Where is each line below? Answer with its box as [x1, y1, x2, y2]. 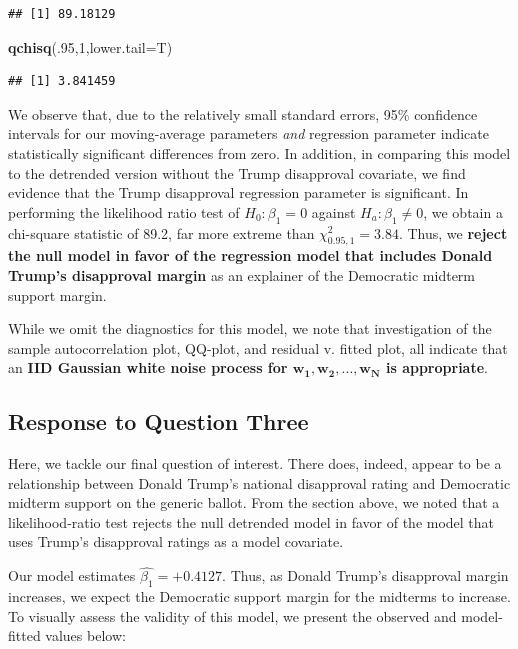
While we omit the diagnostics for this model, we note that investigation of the [8, 318, 492, 339]
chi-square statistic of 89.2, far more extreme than [8, 222, 315, 243]
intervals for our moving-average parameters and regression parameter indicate [8, 123, 489, 144]
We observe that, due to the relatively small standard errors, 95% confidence [8, 103, 478, 124]
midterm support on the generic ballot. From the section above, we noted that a [8, 492, 500, 513]
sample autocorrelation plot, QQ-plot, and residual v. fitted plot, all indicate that [8, 337, 508, 358]
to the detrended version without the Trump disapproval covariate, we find [8, 162, 466, 183]
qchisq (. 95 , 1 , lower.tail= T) [8, 36, 173, 57]
